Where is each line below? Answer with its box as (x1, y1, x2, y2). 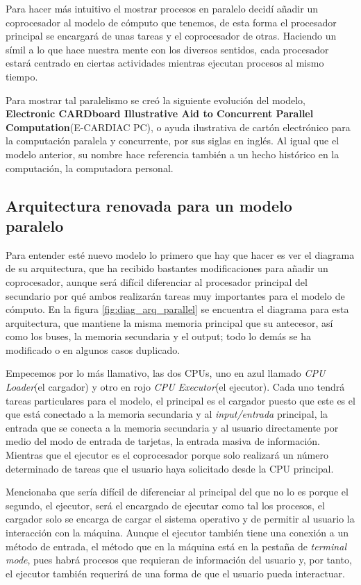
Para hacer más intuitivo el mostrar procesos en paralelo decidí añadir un (6, 1, 318, 15)
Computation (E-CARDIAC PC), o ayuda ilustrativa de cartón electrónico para (6, 119, 351, 134)
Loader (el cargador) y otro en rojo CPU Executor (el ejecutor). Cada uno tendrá (6, 380, 345, 394)
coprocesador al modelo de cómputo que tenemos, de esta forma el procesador (6, 15, 337, 29)
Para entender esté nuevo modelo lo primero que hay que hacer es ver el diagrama (6, 247, 355, 262)
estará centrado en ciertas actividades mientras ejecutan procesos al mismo (6, 56, 324, 70)
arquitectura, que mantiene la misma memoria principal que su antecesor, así (6, 315, 333, 330)
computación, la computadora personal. (6, 160, 174, 175)
